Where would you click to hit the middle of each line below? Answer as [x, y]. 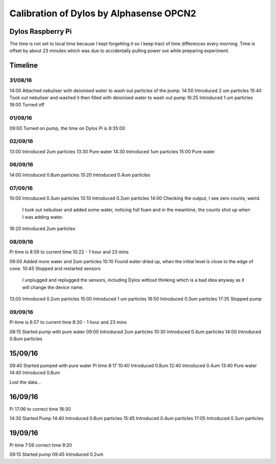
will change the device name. [53, 287]
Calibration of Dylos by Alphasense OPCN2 [103, 13]
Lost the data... [25, 382]
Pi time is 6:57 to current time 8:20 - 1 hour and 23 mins [68, 322]
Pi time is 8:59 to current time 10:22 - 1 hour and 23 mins [69, 252]
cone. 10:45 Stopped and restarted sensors [55, 269]
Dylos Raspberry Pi [41, 31]
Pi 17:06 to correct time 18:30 [40, 409]
